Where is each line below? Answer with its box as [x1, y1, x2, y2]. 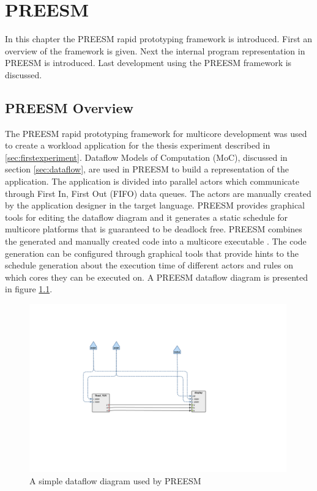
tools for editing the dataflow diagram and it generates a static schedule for [5, 210, 288, 223]
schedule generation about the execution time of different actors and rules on [5, 259, 293, 271]
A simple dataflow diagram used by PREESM [29, 474, 201, 487]
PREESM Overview [5, 98, 133, 117]
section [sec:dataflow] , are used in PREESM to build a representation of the [5, 163, 289, 175]
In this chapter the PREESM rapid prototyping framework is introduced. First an [5, 32, 313, 45]
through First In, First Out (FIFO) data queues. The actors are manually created [5, 186, 311, 199]
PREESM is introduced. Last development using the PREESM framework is [5, 56, 292, 69]
